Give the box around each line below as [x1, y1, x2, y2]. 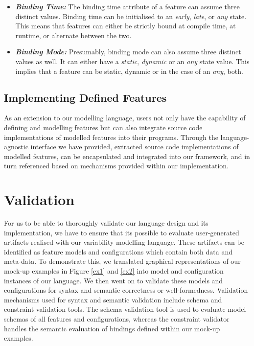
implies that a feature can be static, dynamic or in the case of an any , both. [15, 66, 243, 76]
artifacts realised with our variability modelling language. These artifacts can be [4, 237, 244, 247]
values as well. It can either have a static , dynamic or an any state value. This [15, 56, 250, 66]
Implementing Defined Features [4, 90, 167, 105]
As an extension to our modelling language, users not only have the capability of [4, 113, 246, 123]
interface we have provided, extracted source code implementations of [30, 141, 239, 152]
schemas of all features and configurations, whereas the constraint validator [4, 313, 230, 323]
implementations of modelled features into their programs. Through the [4, 132, 218, 142]
